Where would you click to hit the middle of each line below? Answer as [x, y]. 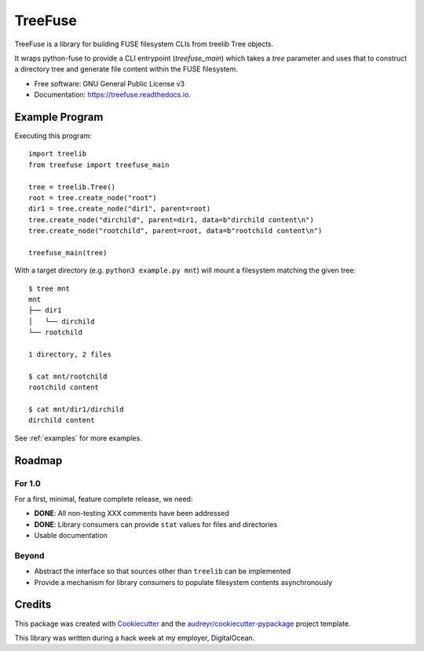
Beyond [29, 555]
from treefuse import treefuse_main [99, 165]
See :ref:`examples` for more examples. [79, 438]
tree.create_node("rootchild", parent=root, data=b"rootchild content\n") [175, 231]
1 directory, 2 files [70, 355]
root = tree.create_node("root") [93, 197]
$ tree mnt [49, 288]
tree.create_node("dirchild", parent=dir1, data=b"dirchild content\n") [171, 219]
